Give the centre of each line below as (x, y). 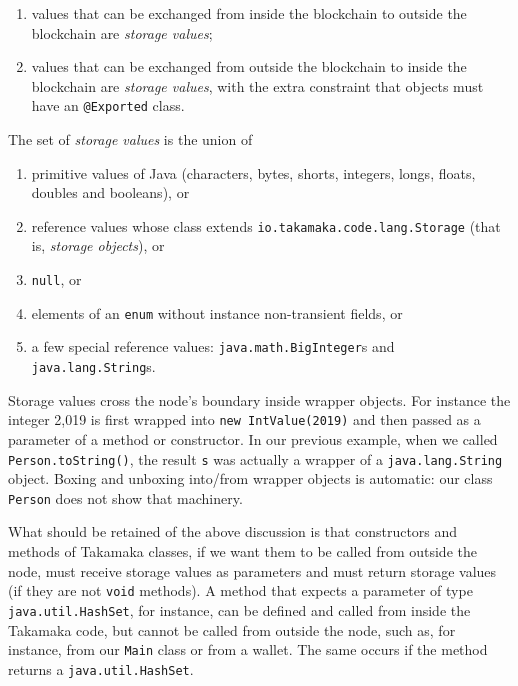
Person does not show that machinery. (125, 497)
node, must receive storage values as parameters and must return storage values (252, 570)
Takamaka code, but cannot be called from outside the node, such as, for (232, 629)
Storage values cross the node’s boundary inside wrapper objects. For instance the (259, 399)
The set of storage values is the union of (130, 139)
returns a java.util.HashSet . (101, 668)
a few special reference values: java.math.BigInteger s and (213, 346)
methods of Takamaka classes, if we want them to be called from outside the (242, 551)
